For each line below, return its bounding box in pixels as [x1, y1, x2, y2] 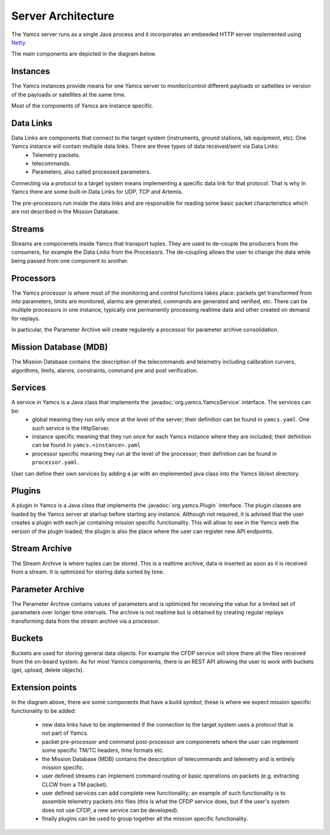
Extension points [11, 682, 77, 693]
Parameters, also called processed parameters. [32, 168, 152, 175]
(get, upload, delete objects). [11, 666, 84, 674]
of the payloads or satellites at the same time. [11, 90, 127, 98]
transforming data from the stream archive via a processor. [11, 617, 160, 625]
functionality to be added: [11, 707, 76, 715]
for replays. [11, 315, 40, 322]
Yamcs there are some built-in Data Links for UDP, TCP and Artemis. [11, 188, 183, 196]
